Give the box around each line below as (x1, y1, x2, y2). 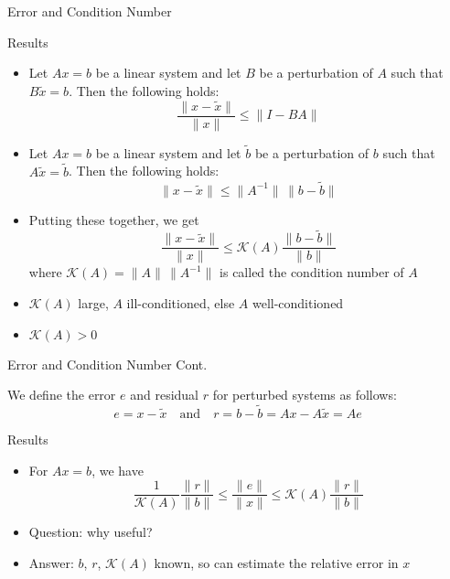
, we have (91, 460, 144, 479)
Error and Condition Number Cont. (7, 354, 208, 373)
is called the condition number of (220, 263, 404, 282)
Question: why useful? (28, 522, 153, 541)
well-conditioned (252, 293, 344, 312)
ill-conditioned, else (126, 293, 235, 312)
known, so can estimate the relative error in (154, 552, 399, 572)
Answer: (28, 552, 74, 572)
